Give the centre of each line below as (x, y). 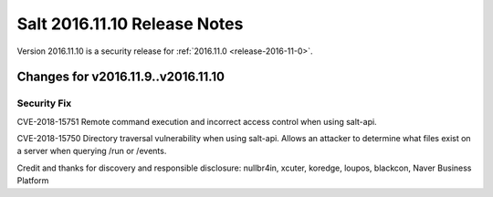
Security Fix (44, 103)
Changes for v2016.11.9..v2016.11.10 (121, 77)
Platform (33, 181)
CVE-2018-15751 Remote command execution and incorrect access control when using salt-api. (197, 121)
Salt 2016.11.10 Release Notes (130, 24)
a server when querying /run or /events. (92, 151)
